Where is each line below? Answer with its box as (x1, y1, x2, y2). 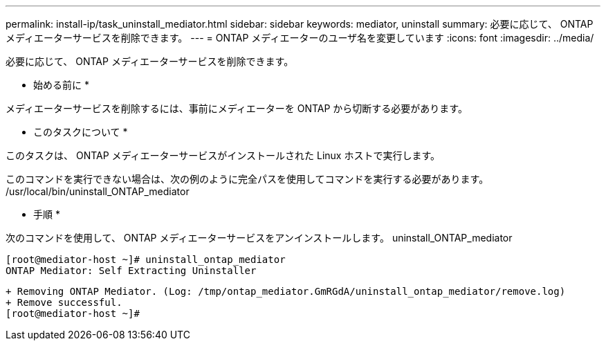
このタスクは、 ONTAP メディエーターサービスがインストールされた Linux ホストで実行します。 (6, 149, 441, 161)
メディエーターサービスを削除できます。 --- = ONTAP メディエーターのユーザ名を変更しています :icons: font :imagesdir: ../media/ (6, 32, 594, 44)
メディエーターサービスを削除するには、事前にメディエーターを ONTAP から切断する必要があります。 (6, 102, 468, 114)
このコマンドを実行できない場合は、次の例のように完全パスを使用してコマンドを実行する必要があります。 (6, 173, 489, 185)
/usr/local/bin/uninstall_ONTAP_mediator (6, 185, 190, 197)
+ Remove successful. (6, 297, 122, 308)
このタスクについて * (33, 126, 128, 138)
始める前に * (33, 79, 89, 91)
